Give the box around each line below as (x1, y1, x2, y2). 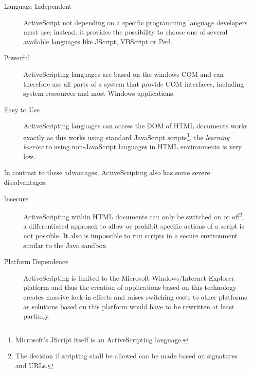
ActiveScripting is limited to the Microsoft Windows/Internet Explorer (23, 272, 235, 283)
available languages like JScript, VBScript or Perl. (23, 36, 173, 46)
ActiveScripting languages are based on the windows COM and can (23, 69, 224, 79)
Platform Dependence (4, 256, 69, 266)
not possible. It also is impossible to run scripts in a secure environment (23, 231, 238, 240)
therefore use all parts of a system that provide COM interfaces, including (23, 78, 244, 89)
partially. (23, 311, 50, 321)
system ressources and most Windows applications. (23, 88, 175, 98)
